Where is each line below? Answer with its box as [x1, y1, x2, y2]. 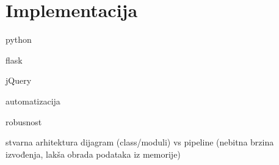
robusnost [5, 115, 42, 128]
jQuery [5, 74, 32, 87]
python [5, 33, 32, 46]
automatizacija [5, 94, 60, 107]
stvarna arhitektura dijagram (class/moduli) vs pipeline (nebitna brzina [5, 136, 274, 148]
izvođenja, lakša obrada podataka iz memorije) [5, 147, 181, 160]
